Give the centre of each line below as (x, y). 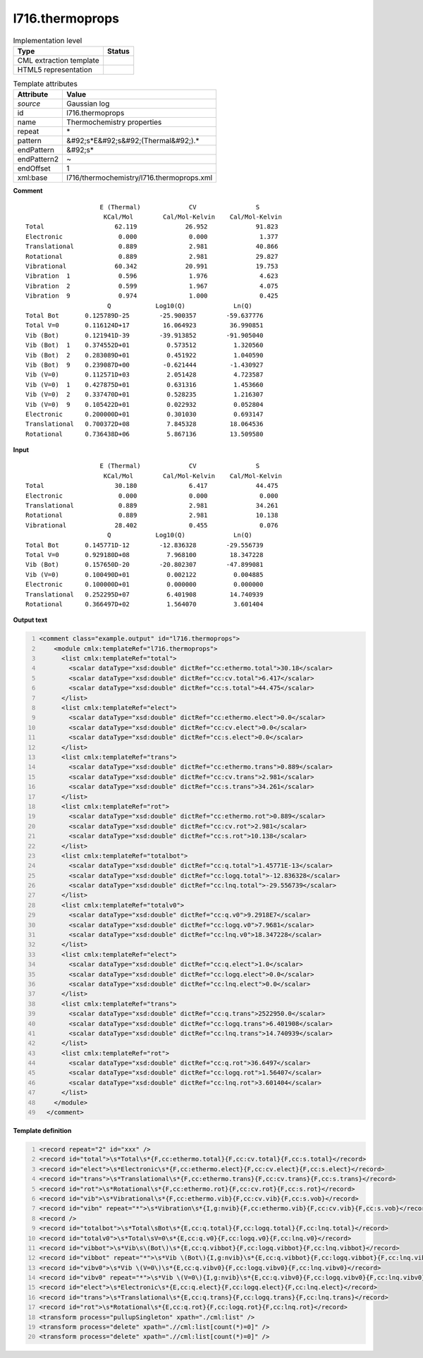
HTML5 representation (55, 69)
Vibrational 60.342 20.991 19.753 (152, 267)
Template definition (42, 1131)
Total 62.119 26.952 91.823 (152, 227)
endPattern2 (38, 159)
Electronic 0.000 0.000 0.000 (152, 496)
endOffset (34, 169)
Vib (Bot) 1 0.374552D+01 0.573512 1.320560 (145, 345)
